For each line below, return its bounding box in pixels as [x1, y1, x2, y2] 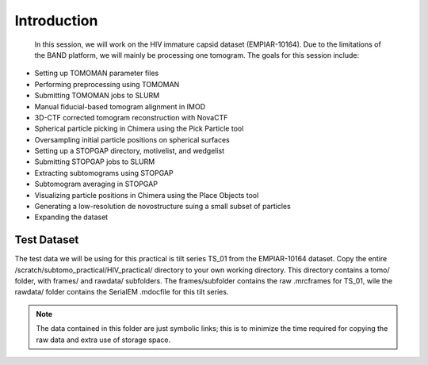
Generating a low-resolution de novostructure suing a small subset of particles [34, 202, 291, 211]
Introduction [14, 12, 98, 29]
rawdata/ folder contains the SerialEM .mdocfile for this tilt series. [14, 287, 229, 297]
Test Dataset [14, 234, 79, 247]
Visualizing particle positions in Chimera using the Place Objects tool [34, 190, 259, 200]
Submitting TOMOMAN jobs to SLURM [34, 91, 160, 101]
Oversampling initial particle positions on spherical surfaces [34, 135, 230, 144]
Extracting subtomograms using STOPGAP [34, 168, 174, 177]
